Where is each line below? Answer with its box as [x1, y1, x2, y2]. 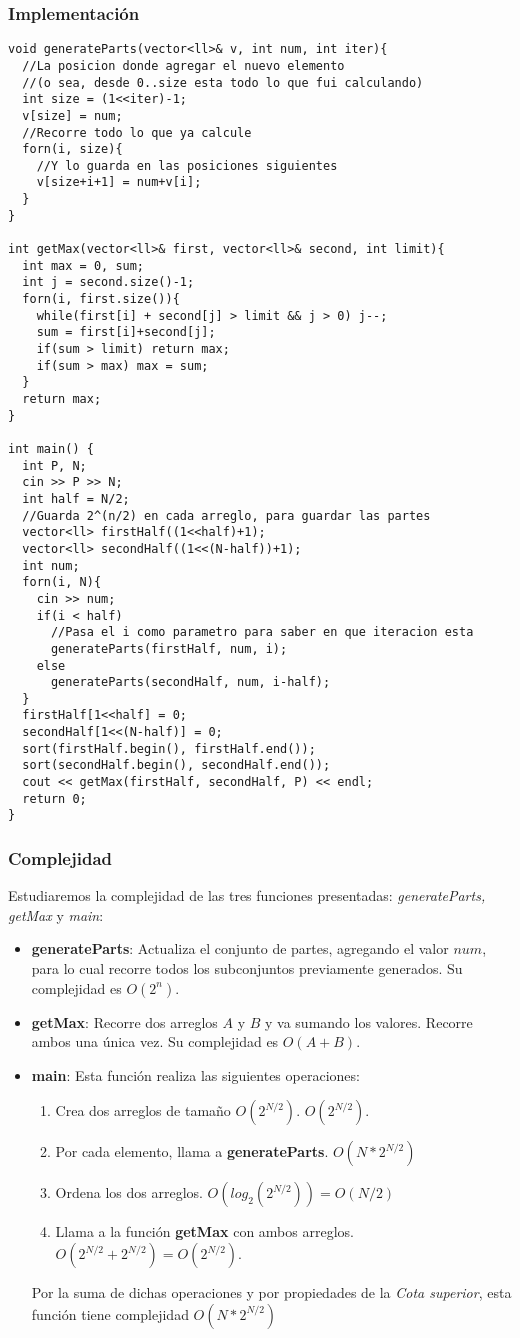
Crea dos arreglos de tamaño [55, 1100, 231, 1121]
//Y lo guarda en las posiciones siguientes [36, 158, 338, 173]
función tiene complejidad [31, 1303, 189, 1324]
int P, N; [22, 458, 87, 473]
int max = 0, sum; [22, 258, 145, 273]
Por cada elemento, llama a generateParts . [55, 1141, 329, 1162]
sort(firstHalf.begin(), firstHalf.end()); [22, 741, 316, 756]
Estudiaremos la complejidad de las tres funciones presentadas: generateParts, [8, 885, 486, 906]
